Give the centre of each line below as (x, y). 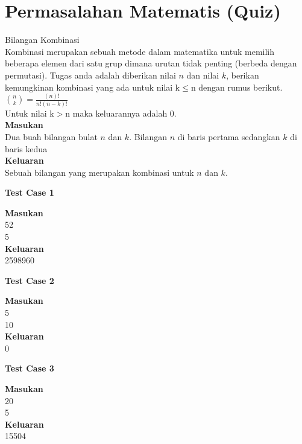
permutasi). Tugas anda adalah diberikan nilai (90, 75)
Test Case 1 (30, 192)
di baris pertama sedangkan (229, 136)
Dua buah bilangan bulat (51, 136)
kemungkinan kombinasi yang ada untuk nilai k (93, 87)
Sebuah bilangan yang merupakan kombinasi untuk (99, 172)
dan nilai (203, 75)
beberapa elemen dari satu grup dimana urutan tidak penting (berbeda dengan (151, 63)
